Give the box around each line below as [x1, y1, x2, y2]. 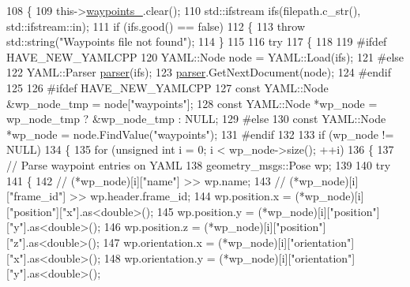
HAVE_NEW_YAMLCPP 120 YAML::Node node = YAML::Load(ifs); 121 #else [6, 48, 404, 65]
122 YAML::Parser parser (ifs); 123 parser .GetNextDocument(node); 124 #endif [6, 64, 392, 80]
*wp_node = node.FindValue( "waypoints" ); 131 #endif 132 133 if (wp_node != [6, 125, 394, 142]
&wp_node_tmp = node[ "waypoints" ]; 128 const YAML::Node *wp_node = [6, 95, 378, 111]
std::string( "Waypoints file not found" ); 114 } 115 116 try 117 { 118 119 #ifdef [6, 33, 387, 50]
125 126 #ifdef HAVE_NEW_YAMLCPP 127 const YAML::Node [6, 79, 329, 95]
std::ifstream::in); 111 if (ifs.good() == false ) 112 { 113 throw [6, 17, 306, 34]
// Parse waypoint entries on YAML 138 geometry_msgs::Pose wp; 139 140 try [6, 156, 391, 173]
